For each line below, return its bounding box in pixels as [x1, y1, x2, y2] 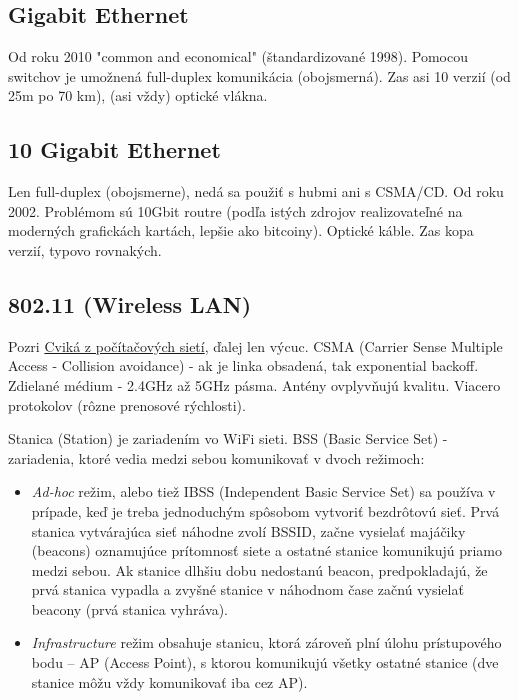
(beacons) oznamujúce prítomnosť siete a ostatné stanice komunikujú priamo [31, 540, 503, 561]
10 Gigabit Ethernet [8, 134, 221, 165]
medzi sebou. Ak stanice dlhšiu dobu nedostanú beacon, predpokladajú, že [31, 559, 488, 580]
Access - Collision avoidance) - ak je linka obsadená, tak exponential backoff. [8, 355, 479, 376]
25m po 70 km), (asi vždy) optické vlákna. [8, 85, 268, 106]
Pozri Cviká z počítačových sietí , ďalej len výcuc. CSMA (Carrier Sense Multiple [8, 335, 503, 356]
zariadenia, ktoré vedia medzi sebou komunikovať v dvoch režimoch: [8, 447, 425, 468]
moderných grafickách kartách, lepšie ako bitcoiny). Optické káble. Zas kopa [8, 220, 474, 241]
